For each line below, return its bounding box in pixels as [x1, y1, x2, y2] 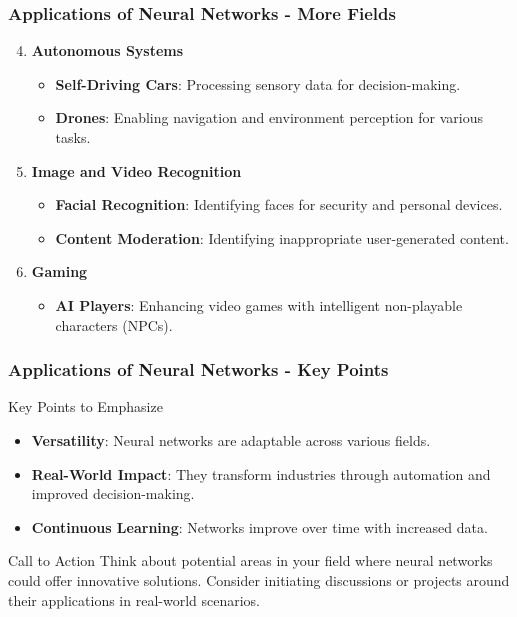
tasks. [55, 127, 91, 147]
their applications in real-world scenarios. [8, 589, 261, 610]
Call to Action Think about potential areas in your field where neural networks [8, 550, 493, 571]
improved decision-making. [31, 483, 195, 504]
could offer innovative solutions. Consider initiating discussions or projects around [8, 569, 510, 590]
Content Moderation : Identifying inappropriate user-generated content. [55, 227, 509, 248]
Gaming [31, 261, 88, 282]
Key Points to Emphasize [8, 396, 163, 417]
